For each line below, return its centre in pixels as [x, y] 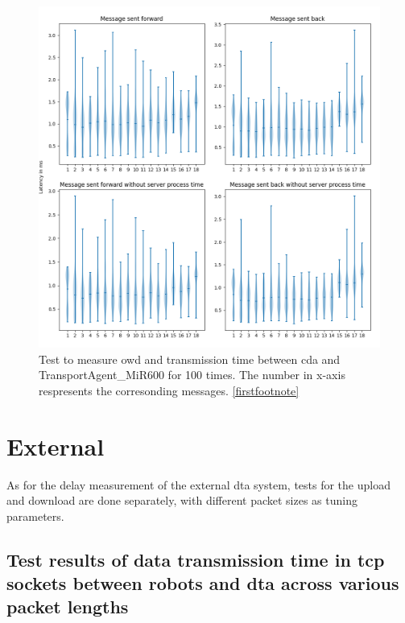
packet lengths [68, 606]
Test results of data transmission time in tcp [196, 559]
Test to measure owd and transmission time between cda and [190, 359]
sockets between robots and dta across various [203, 583]
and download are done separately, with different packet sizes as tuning [182, 500]
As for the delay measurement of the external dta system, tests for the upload [198, 484]
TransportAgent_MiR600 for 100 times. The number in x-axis [192, 375]
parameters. [35, 516]
